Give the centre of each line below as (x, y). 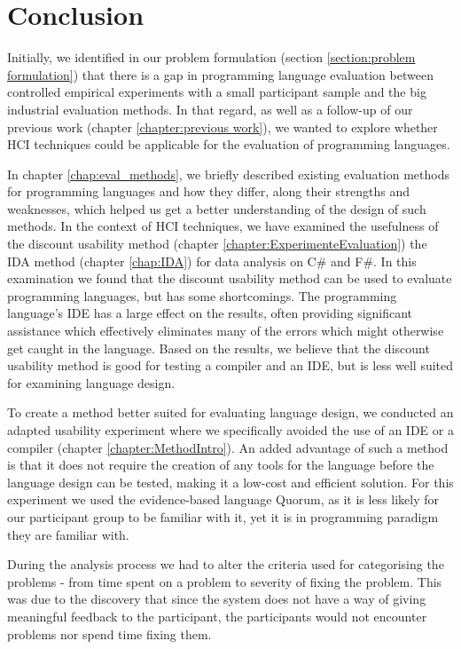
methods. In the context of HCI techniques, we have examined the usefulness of (223, 226)
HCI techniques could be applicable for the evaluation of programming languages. (229, 144)
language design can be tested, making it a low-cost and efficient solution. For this (230, 482)
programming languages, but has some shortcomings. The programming (202, 295)
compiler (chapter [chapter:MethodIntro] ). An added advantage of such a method (228, 447)
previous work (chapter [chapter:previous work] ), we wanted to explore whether (223, 127)
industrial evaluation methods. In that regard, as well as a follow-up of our (210, 109)
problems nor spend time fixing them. (109, 633)
